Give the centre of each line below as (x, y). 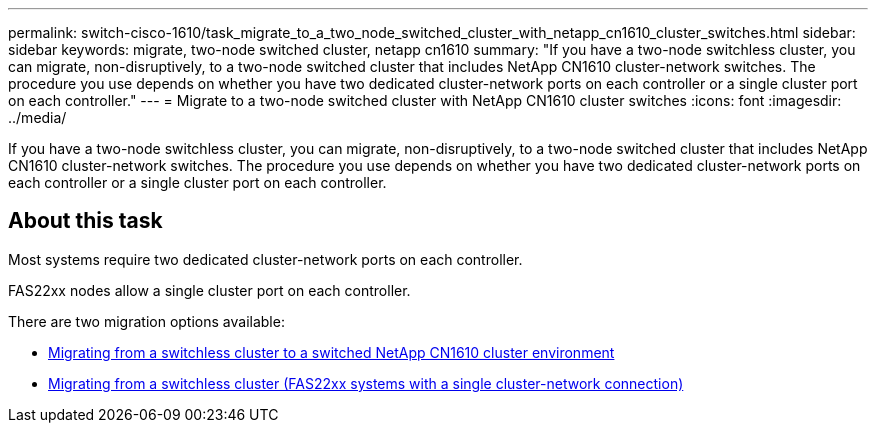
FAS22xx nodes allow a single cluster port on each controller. (209, 290)
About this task (85, 221)
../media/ (37, 117)
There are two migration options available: (146, 321)
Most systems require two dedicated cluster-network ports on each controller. (265, 259)
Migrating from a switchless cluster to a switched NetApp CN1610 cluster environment (331, 352)
